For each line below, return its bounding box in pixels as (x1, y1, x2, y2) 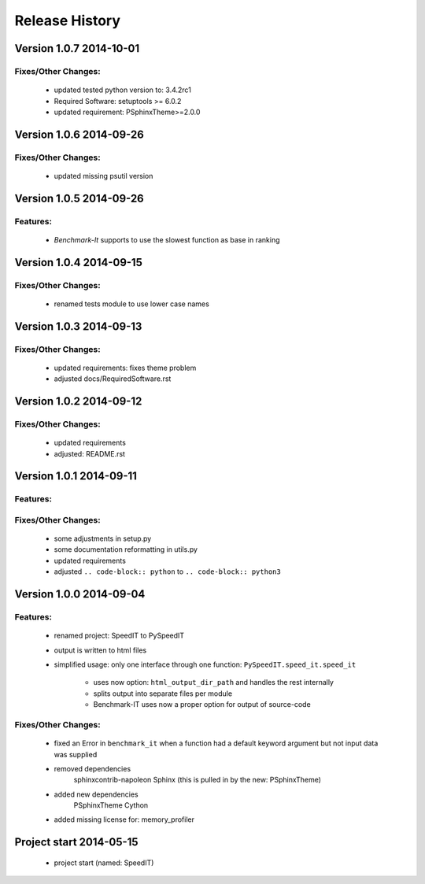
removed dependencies (54, 764, 131, 773)
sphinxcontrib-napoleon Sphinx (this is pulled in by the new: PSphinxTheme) (73, 775, 322, 785)
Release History (14, 12, 121, 29)
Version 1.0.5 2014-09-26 (14, 191, 145, 205)
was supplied (54, 749, 98, 759)
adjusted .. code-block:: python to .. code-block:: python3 (54, 567, 281, 576)
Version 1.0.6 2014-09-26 (14, 128, 145, 141)
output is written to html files (54, 645, 147, 655)
